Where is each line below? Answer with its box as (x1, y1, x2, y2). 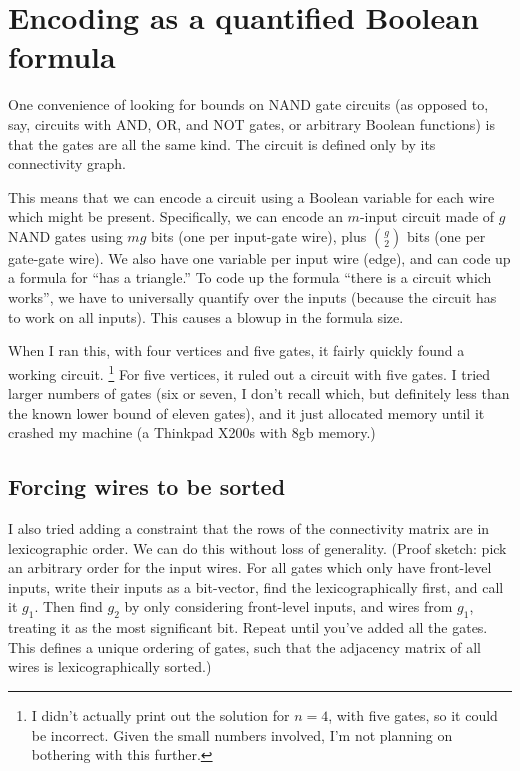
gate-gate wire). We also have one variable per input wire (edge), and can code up (8, 247, 511, 268)
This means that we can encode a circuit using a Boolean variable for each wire (8, 186, 495, 207)
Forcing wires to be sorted (8, 471, 286, 502)
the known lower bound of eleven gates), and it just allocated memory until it (8, 402, 485, 423)
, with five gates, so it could (328, 705, 498, 726)
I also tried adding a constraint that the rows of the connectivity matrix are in (8, 518, 490, 539)
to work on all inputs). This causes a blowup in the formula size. (8, 306, 404, 327)
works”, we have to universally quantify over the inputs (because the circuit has (8, 287, 497, 308)
